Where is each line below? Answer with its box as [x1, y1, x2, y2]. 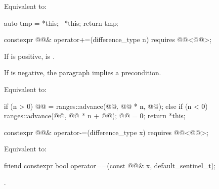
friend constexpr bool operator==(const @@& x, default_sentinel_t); [4, 160, 216, 170]
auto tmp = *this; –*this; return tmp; [4, 17, 119, 28]
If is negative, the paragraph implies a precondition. [4, 67, 161, 78]
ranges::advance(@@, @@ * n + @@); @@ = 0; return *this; [4, 110, 186, 121]
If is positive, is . [4, 50, 54, 61]
